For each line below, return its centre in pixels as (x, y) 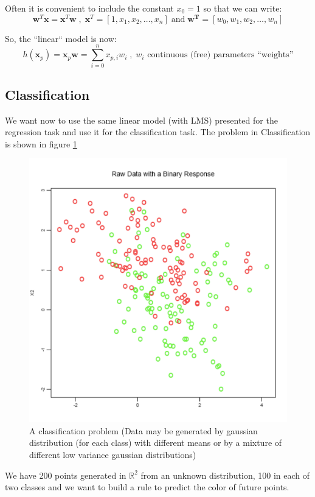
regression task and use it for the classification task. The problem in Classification (158, 132)
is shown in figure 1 (41, 143)
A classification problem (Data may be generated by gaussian (144, 430)
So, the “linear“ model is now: (61, 38)
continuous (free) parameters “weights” (220, 55)
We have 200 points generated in (66, 475)
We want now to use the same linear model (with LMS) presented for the (141, 120)
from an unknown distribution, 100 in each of (225, 475)
